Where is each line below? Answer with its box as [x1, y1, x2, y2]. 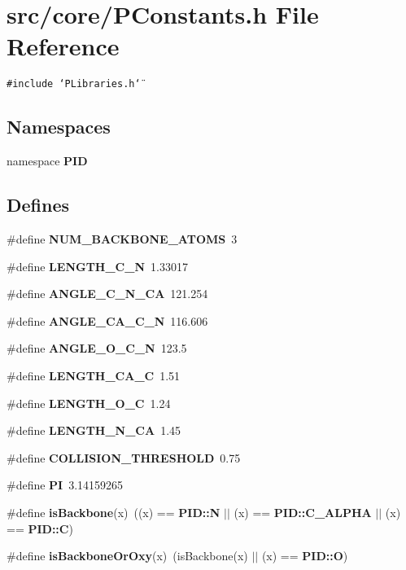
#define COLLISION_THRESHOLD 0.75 [7, 449, 241, 466]
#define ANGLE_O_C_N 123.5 [7, 340, 187, 357]
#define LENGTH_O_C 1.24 [7, 394, 171, 411]
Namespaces [7, 114, 111, 139]
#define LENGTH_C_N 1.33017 [7, 257, 188, 274]
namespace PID [7, 152, 88, 169]
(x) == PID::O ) [261, 547, 348, 564]
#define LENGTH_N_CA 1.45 [7, 422, 181, 439]
